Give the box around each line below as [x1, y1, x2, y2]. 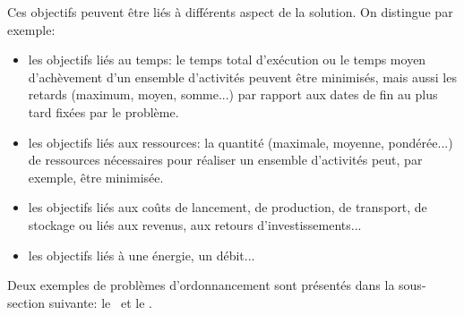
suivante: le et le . [48, 293, 152, 311]
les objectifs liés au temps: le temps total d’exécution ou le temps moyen [28, 50, 426, 69]
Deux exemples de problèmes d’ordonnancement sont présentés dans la [7, 276, 395, 294]
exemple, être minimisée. [28, 167, 164, 186]
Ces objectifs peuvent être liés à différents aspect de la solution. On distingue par [7, 3, 453, 21]
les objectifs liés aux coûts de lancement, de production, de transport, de [28, 198, 427, 217]
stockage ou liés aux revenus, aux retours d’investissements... [28, 215, 362, 234]
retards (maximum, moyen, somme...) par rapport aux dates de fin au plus [28, 85, 438, 104]
